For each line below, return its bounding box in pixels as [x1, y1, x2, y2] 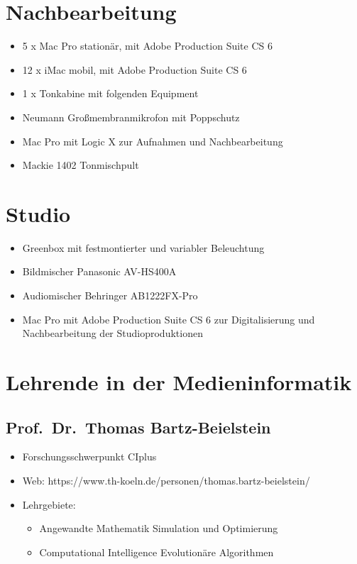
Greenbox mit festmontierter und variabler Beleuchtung [22, 240, 265, 255]
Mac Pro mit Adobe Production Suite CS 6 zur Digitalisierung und [22, 311, 315, 326]
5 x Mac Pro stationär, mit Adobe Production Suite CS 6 [22, 38, 273, 53]
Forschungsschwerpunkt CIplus [22, 449, 157, 464]
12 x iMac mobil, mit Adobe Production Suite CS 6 [22, 62, 247, 77]
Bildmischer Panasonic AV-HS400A [22, 264, 177, 279]
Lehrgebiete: [22, 497, 76, 512]
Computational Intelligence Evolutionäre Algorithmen [39, 544, 274, 559]
